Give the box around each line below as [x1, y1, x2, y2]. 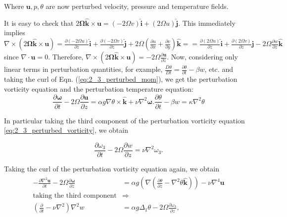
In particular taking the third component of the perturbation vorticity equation [4, 115, 245, 125]
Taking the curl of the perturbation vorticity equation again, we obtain [4, 163, 219, 173]
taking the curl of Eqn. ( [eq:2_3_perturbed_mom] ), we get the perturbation [4, 74, 238, 84]
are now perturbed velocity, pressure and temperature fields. [46, 1, 229, 11]
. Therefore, [48, 52, 84, 61]
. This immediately [178, 17, 236, 28]
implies [4, 27, 25, 38]
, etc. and [204, 64, 233, 74]
